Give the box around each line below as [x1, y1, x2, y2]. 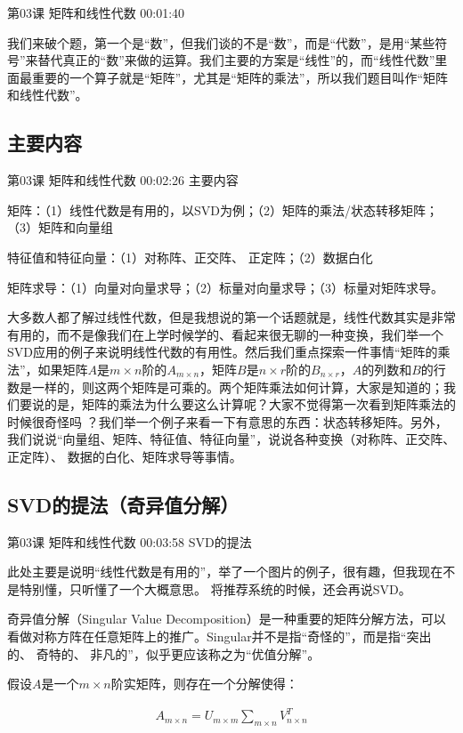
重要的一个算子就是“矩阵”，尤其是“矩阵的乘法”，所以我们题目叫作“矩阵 [31, 68, 449, 86]
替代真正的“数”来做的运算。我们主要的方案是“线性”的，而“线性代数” [37, 51, 435, 69]
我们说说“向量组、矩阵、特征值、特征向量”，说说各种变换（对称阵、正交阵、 [7, 430, 456, 448]
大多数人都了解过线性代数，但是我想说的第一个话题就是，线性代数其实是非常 [7, 308, 456, 326]
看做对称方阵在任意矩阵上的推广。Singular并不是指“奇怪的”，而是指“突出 [7, 627, 432, 646]
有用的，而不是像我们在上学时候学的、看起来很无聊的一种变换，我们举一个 [7, 325, 443, 343]
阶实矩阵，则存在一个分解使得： [110, 674, 298, 693]
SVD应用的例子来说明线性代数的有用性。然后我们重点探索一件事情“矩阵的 [7, 342, 438, 361]
